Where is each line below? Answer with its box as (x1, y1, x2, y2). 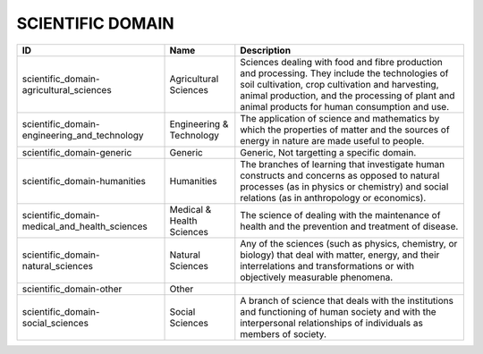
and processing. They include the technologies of (240, 67, 449, 80)
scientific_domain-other (21, 282, 123, 295)
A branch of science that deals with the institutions (240, 294, 453, 307)
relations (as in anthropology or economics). (240, 191, 427, 204)
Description (240, 44, 291, 56)
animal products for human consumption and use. (240, 100, 450, 113)
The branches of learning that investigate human (240, 157, 445, 170)
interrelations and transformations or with (240, 259, 415, 272)
